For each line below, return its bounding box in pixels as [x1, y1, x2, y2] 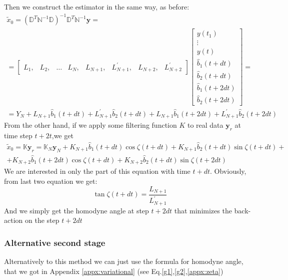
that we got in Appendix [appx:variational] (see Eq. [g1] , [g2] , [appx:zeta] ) [4, 265, 223, 276]
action [4, 215, 23, 225]
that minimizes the [174, 205, 232, 215]
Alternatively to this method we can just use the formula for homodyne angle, [4, 256, 243, 266]
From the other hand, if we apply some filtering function [4, 120, 177, 130]
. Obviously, [210, 166, 246, 176]
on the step [24, 215, 59, 225]
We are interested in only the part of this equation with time [4, 166, 190, 176]
